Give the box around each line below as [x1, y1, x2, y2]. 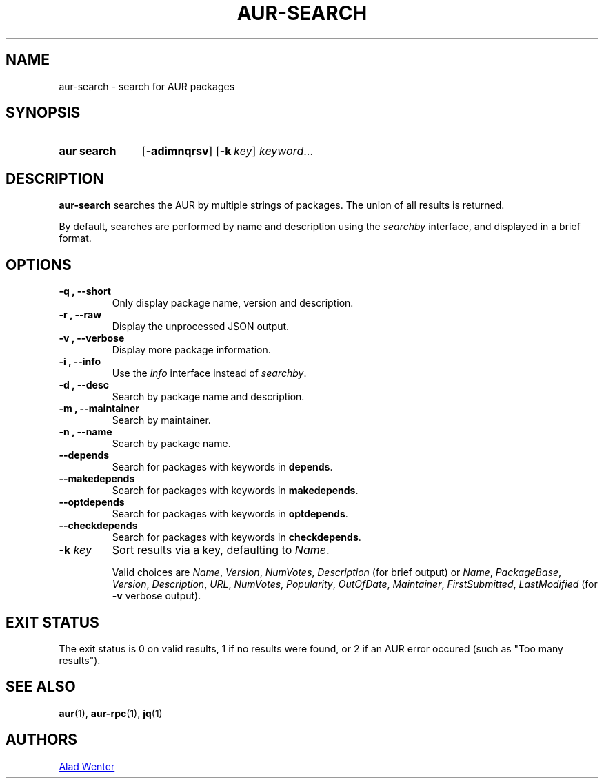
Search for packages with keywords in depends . [112, 461, 333, 473]
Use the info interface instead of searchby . [112, 367, 307, 380]
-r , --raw [59, 309, 102, 321]
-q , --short [59, 285, 111, 298]
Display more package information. [112, 344, 271, 356]
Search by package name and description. [112, 391, 305, 403]
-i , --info [59, 355, 101, 368]
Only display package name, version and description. [112, 297, 354, 309]
